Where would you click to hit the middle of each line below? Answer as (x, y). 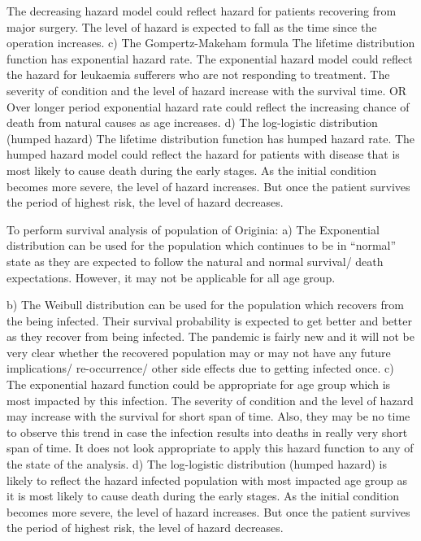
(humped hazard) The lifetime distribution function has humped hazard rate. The (211, 138)
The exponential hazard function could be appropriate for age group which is (199, 384)
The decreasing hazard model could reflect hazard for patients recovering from (202, 11)
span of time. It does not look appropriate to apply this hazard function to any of (210, 448)
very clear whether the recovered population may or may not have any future (199, 352)
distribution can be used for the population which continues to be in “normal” (202, 245)
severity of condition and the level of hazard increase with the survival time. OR (207, 90)
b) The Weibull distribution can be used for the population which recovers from (205, 305)
